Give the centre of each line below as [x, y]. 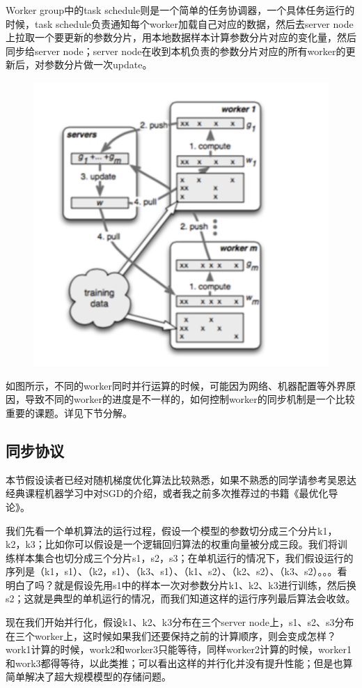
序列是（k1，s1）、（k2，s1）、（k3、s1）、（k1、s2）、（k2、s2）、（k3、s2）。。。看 [176, 571]
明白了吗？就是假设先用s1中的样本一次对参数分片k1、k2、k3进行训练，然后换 [181, 584]
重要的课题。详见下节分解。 [69, 412]
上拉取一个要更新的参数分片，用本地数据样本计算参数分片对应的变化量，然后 [181, 37]
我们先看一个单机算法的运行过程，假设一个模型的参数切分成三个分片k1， [172, 530]
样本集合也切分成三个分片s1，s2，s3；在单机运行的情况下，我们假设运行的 [184, 557]
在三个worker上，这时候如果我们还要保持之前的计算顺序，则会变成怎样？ [171, 635]
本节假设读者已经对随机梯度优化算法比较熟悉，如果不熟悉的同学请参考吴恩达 [181, 479]
